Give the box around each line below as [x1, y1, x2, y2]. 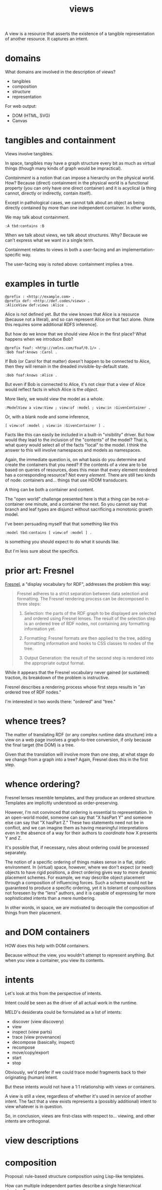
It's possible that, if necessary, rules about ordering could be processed [5, 844, 149, 850]
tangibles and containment [5, 135, 116, 146]
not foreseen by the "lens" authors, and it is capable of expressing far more [5, 890, 156, 896]
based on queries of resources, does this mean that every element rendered [5, 467, 158, 473]
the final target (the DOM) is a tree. [5, 742, 75, 748]
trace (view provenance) [12, 1034, 62, 1040]
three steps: [16, 601, 41, 607]
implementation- [122, 247, 155, 253]
